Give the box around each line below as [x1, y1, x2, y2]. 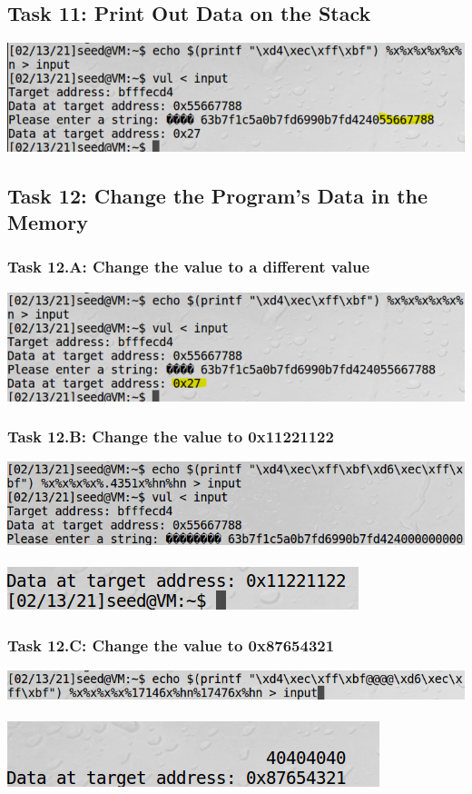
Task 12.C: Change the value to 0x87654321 [7, 633, 335, 656]
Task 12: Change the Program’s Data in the [7, 181, 428, 209]
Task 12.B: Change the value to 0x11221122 [7, 425, 334, 448]
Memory [7, 207, 88, 235]
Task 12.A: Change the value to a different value [7, 255, 370, 278]
